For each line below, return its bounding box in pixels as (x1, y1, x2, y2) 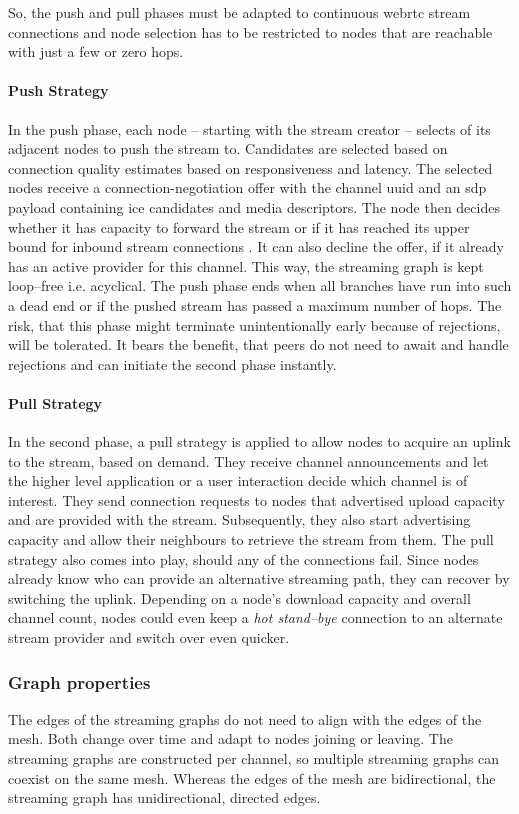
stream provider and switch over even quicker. (8, 627, 290, 648)
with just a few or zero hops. (8, 41, 184, 62)
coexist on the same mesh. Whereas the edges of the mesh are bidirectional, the (8, 767, 496, 788)
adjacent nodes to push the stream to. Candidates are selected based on (8, 138, 448, 159)
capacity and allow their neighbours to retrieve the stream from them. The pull (8, 529, 494, 550)
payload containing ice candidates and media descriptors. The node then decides (8, 196, 500, 217)
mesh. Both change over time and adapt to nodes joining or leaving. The (8, 728, 453, 749)
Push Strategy (8, 80, 109, 101)
